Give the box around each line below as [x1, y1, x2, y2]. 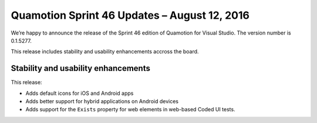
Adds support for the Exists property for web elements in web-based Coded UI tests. [25, 106, 235, 113]
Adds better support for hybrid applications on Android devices [25, 98, 179, 105]
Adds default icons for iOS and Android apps [25, 90, 134, 97]
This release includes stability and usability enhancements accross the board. [11, 48, 199, 55]
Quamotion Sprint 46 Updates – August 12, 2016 [11, 9, 249, 22]
